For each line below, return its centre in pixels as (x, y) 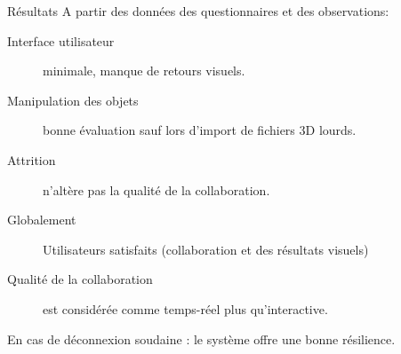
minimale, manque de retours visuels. (144, 71)
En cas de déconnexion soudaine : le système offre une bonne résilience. (201, 338)
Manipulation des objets (73, 100)
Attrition (32, 159)
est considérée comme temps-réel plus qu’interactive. (185, 308)
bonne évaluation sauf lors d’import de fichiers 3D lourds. (200, 130)
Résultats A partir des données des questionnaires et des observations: (198, 11)
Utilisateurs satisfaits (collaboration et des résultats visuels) (206, 249)
